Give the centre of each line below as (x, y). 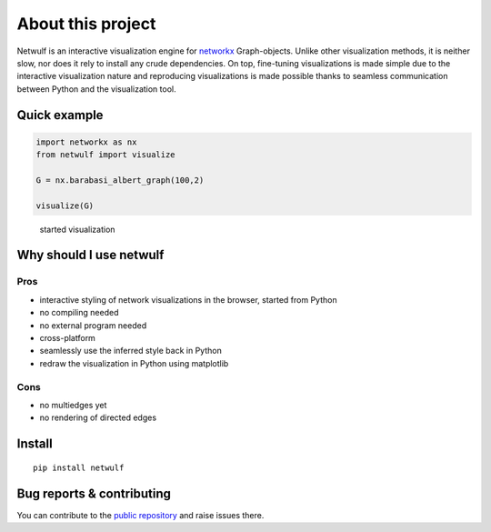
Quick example (60, 115)
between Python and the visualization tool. (96, 89)
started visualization (77, 229)
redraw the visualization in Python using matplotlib (134, 363)
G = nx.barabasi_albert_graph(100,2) (120, 180)
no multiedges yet (73, 405)
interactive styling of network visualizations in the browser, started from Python (188, 299)
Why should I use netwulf (90, 255)
